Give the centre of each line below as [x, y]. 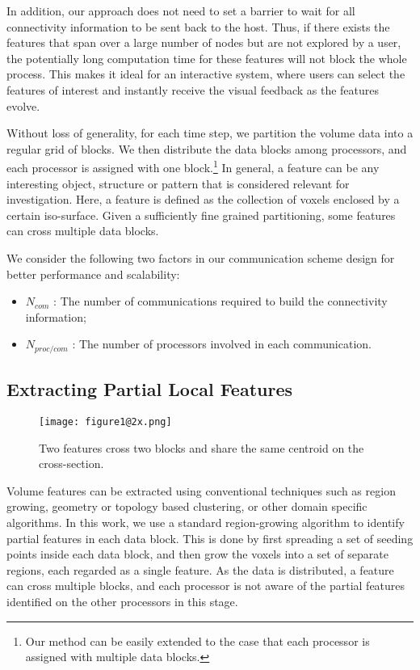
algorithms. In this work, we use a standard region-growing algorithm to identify [206, 523]
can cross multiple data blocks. [83, 231]
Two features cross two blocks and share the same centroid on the [202, 447]
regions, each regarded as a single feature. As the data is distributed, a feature [200, 569]
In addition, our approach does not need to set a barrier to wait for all [181, 11]
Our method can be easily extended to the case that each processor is [197, 641]
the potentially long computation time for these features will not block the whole [207, 58]
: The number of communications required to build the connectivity [220, 301]
